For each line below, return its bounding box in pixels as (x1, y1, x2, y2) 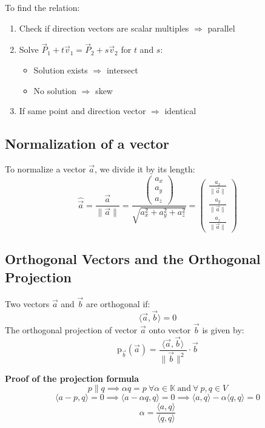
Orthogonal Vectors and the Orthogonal (5, 250, 261, 268)
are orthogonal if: (86, 297, 150, 310)
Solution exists (33, 64, 88, 76)
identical (164, 104, 196, 117)
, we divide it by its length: (94, 162, 195, 175)
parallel (207, 21, 235, 34)
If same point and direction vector (19, 104, 146, 117)
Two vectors (5, 297, 50, 310)
